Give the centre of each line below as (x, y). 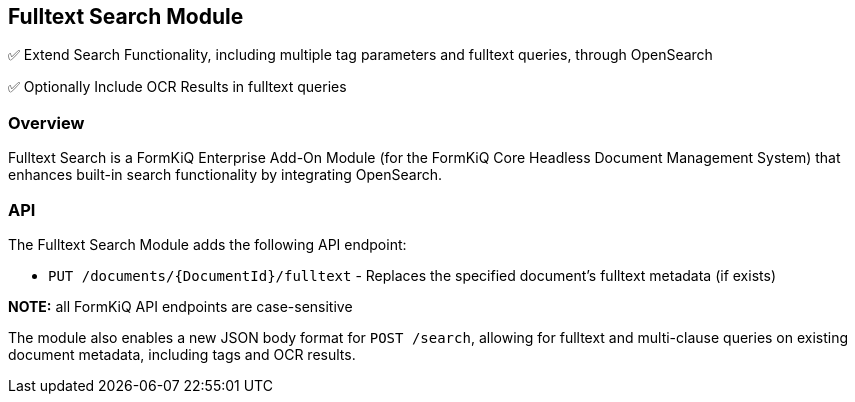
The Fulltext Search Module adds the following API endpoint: (207, 244)
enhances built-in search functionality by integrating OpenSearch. (225, 175)
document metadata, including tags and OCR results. (182, 354)
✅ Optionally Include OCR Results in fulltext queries (177, 87)
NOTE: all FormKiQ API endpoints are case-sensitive (180, 306)
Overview (46, 122)
